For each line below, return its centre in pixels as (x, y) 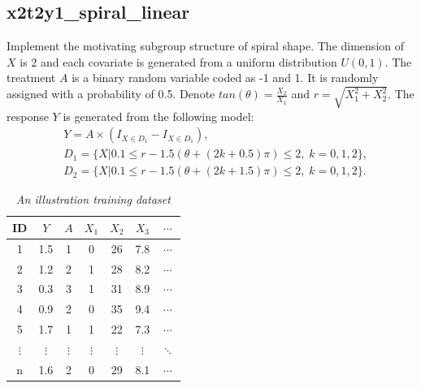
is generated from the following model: (158, 116)
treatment (31, 78)
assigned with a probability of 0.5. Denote (111, 94)
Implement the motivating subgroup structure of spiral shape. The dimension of (206, 46)
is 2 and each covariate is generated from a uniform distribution (178, 61)
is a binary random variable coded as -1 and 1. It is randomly (225, 78)
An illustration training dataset (93, 199)
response (28, 116)
